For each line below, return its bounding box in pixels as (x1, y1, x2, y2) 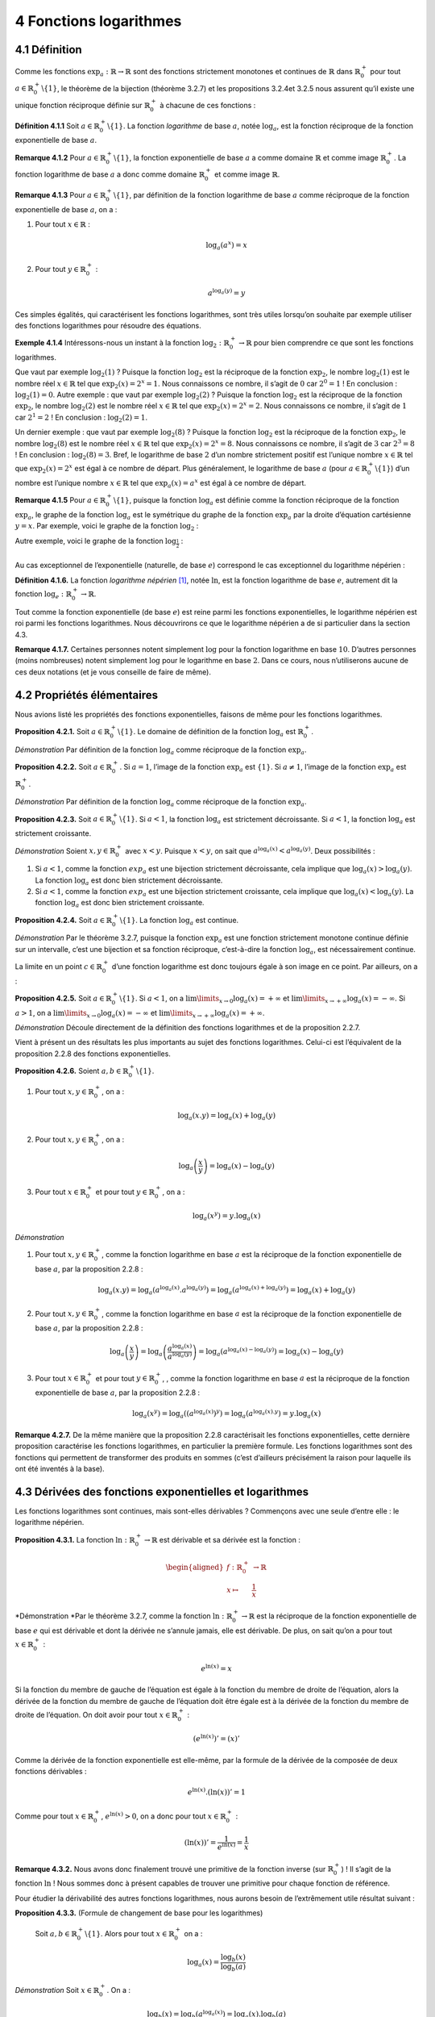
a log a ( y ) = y (207, 287, 246, 298)
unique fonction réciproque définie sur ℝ (14, 101, 151, 111)
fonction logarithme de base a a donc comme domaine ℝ (14, 169, 205, 179)
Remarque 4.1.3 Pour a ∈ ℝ (14, 190, 106, 199)
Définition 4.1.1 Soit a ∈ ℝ (14, 121, 100, 131)
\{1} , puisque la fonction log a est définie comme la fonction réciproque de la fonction (113, 495, 400, 507)
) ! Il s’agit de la (341, 1864, 391, 1873)
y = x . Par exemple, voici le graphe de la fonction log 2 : (14, 521, 199, 532)
